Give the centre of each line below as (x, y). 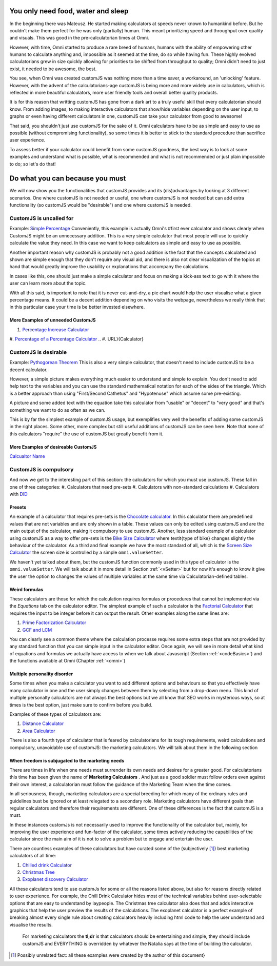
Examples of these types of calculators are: (55, 714)
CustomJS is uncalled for (42, 218)
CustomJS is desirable (38, 352)
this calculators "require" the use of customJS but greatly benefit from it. (86, 434)
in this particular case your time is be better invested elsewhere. (77, 307)
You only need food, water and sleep (69, 11)
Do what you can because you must (68, 179)
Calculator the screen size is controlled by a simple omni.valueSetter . (86, 552)
